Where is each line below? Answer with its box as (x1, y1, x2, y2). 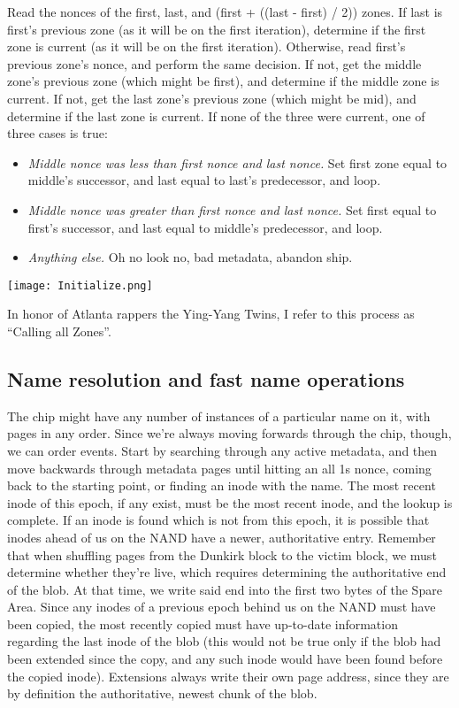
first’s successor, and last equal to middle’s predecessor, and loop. (27, 218, 383, 236)
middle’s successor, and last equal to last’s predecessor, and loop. (27, 171, 381, 189)
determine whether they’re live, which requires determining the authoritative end (7, 563, 447, 581)
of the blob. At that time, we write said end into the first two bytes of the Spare (7, 580, 442, 598)
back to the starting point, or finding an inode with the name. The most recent (7, 476, 436, 495)
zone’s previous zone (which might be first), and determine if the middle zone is (7, 72, 440, 90)
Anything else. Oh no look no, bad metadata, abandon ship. (27, 248, 353, 266)
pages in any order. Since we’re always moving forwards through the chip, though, (7, 424, 452, 442)
